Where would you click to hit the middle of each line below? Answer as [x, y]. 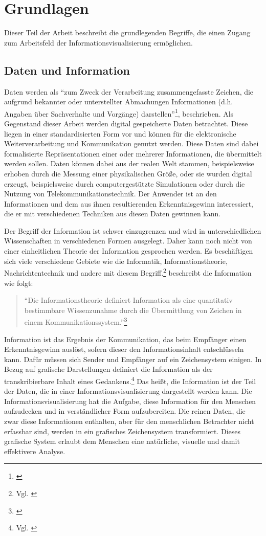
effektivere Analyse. [35, 451]
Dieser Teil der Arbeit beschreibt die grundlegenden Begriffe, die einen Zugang [127, 32]
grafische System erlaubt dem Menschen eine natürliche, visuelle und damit [122, 441]
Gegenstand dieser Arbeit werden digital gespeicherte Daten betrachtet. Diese [126, 123]
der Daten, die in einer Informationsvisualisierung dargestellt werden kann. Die [128, 391]
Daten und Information [67, 70]
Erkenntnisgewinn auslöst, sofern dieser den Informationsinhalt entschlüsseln [124, 349]
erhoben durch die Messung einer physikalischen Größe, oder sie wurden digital [128, 173]
